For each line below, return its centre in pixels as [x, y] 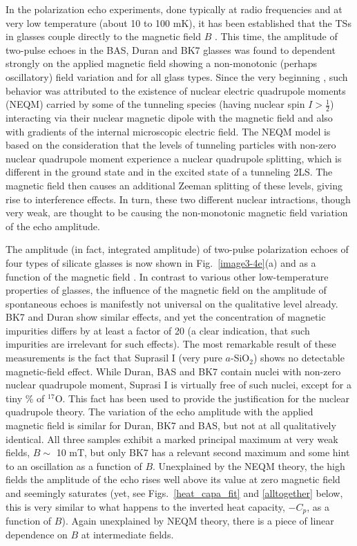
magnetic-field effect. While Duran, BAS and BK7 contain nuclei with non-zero [173, 371]
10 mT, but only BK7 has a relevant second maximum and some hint [203, 452]
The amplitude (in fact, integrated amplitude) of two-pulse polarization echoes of [177, 249]
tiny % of [25, 398]
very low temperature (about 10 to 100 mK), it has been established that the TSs [178, 22]
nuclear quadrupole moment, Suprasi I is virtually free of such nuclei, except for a [178, 385]
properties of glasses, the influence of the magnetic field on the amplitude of [166, 290]
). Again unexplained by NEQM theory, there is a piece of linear [198, 521]
